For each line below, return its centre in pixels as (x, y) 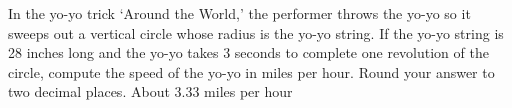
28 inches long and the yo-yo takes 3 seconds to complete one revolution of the (248, 52)
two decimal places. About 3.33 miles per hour (150, 91)
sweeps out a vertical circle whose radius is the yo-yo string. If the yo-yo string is (256, 32)
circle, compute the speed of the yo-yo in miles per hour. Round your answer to (251, 71)
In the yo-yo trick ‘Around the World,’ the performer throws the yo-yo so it (239, 13)
